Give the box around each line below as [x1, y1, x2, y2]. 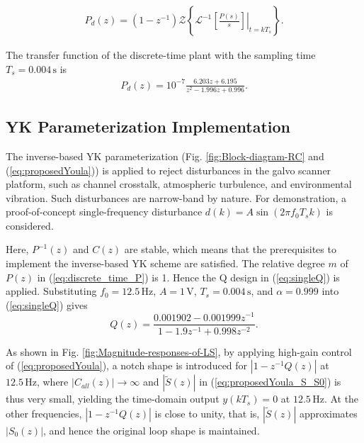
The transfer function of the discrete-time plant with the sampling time [6, 47, 316, 62]
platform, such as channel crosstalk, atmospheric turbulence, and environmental [6, 176, 352, 191]
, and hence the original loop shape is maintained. [43, 422, 260, 437]
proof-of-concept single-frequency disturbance [6, 204, 203, 219]
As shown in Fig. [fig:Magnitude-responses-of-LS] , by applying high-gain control [6, 344, 352, 359]
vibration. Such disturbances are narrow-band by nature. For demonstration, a [6, 190, 347, 205]
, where [36, 374, 69, 389]
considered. [6, 218, 54, 232]
